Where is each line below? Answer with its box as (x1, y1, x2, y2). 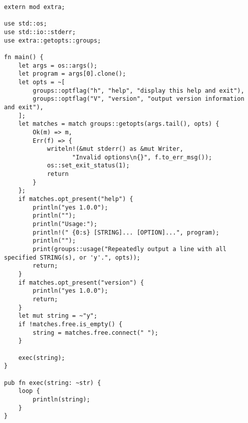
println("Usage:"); (33, 221, 98, 228)
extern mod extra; (4, 4, 65, 11)
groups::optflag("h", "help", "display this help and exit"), (33, 87, 244, 94)
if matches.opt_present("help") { (18, 195, 133, 203)
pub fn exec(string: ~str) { (4, 379, 101, 386)
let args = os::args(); (18, 62, 98, 69)
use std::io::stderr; (4, 28, 76, 36)
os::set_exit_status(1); (47, 162, 130, 169)
